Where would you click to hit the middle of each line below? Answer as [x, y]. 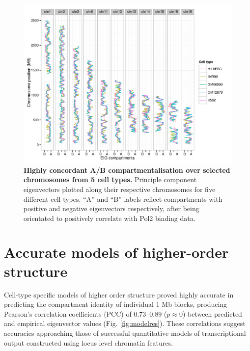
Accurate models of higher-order [116, 252]
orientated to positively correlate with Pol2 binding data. [110, 218]
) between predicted [212, 313]
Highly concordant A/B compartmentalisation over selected [127, 170]
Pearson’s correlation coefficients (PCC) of [68, 313]
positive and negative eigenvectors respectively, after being [111, 208]
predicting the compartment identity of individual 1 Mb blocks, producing [116, 304]
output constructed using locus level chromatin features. [88, 342]
